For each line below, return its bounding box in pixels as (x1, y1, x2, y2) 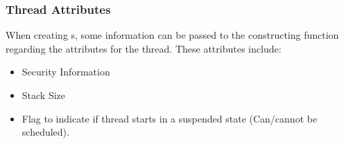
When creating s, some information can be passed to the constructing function (6, 28, 339, 42)
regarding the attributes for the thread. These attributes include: (6, 41, 282, 55)
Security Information (21, 64, 110, 79)
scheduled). (21, 125, 69, 139)
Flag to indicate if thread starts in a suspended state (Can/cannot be (21, 111, 318, 125)
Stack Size (21, 88, 66, 102)
